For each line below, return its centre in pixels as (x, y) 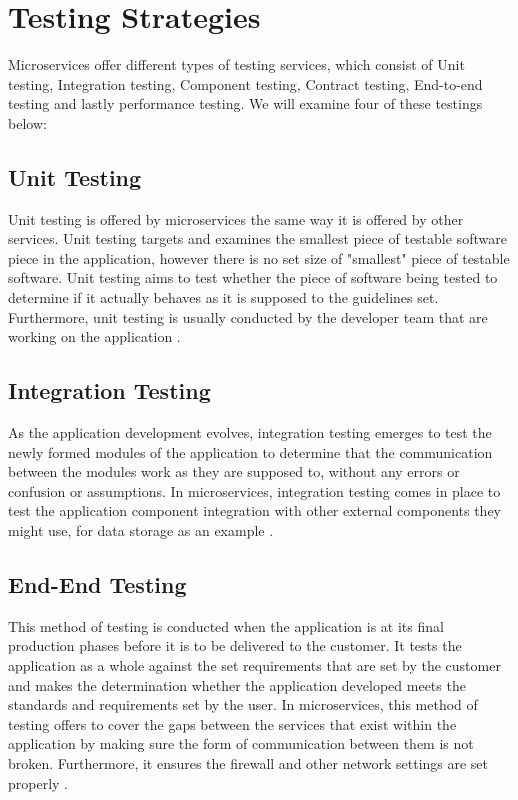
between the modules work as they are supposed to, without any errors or (234, 471)
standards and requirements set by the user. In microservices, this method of (243, 704)
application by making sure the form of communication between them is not (241, 743)
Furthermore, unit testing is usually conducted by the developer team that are (248, 316)
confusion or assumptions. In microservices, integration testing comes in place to (254, 490)
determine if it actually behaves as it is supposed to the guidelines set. (223, 297)
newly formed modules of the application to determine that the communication (250, 451)
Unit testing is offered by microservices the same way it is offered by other (236, 218)
